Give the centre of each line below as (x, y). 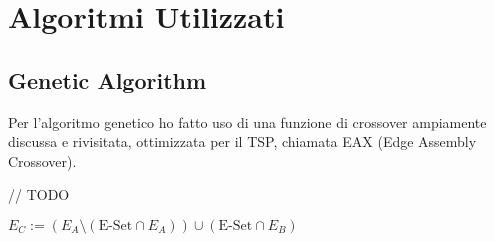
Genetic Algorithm (107, 79)
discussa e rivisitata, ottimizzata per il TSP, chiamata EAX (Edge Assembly (242, 141)
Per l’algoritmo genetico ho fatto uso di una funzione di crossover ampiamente (247, 121)
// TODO (39, 194)
